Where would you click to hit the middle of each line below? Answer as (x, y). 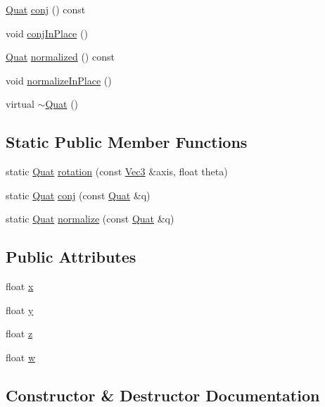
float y (20, 309)
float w (21, 357)
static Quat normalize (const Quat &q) (90, 219)
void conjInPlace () (47, 33)
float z (19, 333)
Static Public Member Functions (127, 142)
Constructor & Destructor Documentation (163, 395)
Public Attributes (71, 257)
